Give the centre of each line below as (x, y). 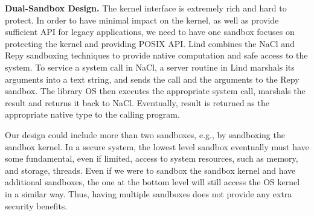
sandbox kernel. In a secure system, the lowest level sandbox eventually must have (157, 146)
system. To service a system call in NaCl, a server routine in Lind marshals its (150, 67)
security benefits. (36, 205)
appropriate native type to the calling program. (92, 114)
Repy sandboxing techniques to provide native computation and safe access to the (156, 55)
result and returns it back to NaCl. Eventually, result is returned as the (137, 102)
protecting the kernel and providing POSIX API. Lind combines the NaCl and (150, 43)
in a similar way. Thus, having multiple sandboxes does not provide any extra (149, 193)
